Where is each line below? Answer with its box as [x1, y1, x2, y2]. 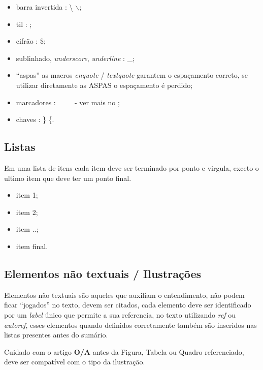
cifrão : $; [16, 36, 46, 46]
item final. [16, 240, 48, 251]
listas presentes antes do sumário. [4, 329, 108, 340]
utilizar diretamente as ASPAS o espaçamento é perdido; [16, 79, 193, 90]
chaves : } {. [16, 114, 54, 125]
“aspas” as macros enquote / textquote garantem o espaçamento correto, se [16, 70, 248, 80]
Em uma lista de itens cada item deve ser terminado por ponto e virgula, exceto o [4, 162, 259, 173]
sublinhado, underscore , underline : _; [16, 52, 135, 63]
